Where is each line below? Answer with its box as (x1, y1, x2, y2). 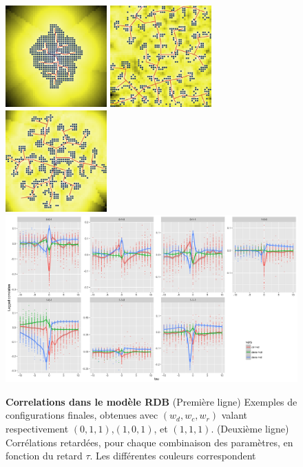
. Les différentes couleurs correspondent (90, 448, 256, 463)
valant (221, 408, 247, 422)
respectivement (6, 421, 69, 435)
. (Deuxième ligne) (211, 421, 289, 435)
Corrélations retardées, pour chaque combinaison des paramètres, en (6, 435, 293, 449)
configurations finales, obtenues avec (6, 408, 158, 422)
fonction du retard (6, 448, 83, 463)
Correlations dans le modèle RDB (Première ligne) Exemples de (6, 394, 297, 408)
